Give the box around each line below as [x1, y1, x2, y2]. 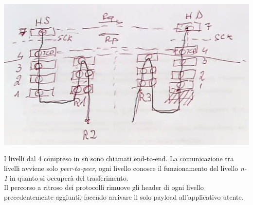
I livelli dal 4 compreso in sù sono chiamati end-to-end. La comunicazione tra [4, 153, 234, 164]
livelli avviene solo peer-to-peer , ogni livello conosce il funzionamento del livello [4, 163, 238, 173]
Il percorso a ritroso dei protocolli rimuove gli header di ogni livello [4, 182, 204, 192]
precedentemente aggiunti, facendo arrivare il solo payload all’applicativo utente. [4, 191, 244, 202]
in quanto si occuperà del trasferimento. [9, 172, 128, 183]
